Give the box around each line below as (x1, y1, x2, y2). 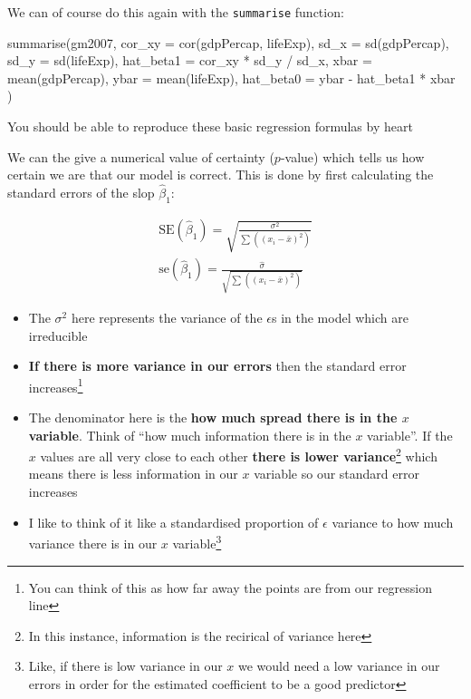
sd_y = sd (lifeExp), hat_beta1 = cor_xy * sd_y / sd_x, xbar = (7, 51, 372, 70)
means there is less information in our (28, 464, 238, 483)
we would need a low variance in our (238, 656, 440, 675)
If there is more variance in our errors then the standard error (28, 356, 407, 375)
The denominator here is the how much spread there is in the (28, 408, 398, 427)
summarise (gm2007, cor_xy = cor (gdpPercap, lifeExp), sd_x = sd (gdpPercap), (7, 33, 449, 52)
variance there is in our (28, 533, 158, 552)
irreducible (28, 325, 88, 345)
